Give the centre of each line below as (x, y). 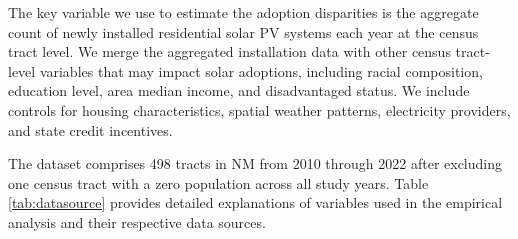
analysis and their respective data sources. (137, 221)
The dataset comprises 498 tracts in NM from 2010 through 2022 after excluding (255, 163)
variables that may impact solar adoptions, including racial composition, (261, 70)
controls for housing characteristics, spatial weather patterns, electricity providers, (259, 109)
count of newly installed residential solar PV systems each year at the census (243, 31)
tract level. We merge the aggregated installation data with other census (229, 51)
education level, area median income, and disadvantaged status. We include (239, 90)
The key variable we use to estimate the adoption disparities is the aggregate (243, 12)
